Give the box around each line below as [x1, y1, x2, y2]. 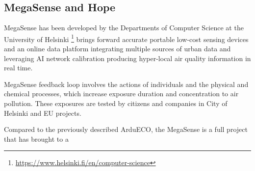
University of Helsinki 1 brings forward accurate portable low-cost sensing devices [4, 32, 249, 44]
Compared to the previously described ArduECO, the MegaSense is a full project [4, 124, 248, 134]
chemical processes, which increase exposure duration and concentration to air [4, 88, 239, 99]
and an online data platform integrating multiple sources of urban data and [4, 43, 231, 54]
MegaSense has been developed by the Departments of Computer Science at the [4, 22, 244, 33]
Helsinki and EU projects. [4, 107, 81, 118]
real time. [4, 63, 33, 73]
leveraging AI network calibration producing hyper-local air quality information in [4, 53, 251, 63]
